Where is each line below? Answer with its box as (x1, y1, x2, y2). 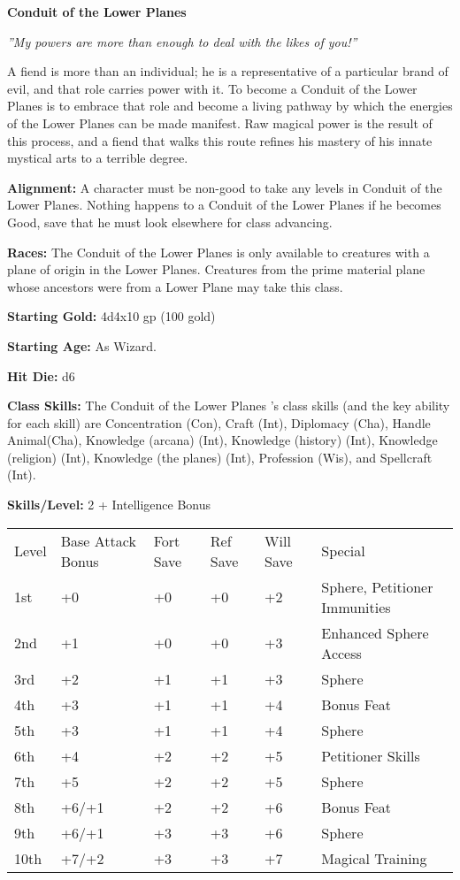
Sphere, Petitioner (321, 576, 433, 597)
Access (321, 642, 362, 663)
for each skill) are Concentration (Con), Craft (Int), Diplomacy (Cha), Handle (7, 413, 431, 432)
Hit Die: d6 (7, 366, 75, 385)
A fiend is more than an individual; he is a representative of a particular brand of (7, 62, 448, 80)
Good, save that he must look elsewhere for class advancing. (7, 212, 333, 231)
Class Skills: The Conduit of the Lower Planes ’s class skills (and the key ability (7, 396, 450, 415)
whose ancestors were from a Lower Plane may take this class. (7, 277, 343, 295)
